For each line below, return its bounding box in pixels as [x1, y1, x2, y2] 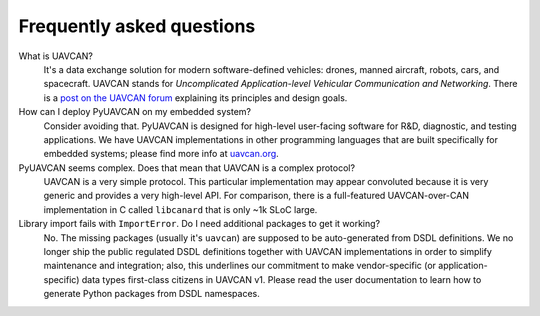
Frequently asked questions [18, 15, 256, 37]
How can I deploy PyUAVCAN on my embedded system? [18, 106, 252, 118]
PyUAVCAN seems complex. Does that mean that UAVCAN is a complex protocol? [18, 161, 355, 174]
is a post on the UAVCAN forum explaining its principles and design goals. [43, 91, 348, 104]
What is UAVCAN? [18, 50, 94, 62]
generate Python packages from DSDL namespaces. [43, 288, 260, 300]
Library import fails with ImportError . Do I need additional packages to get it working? [18, 218, 380, 230]
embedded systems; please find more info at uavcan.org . [43, 148, 279, 160]
